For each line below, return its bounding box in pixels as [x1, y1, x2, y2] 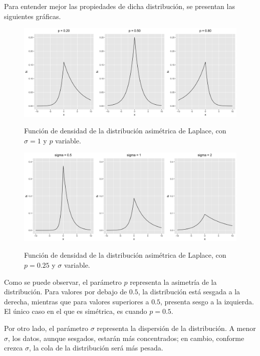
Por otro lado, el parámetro [4, 322, 88, 333]
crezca [4, 342, 23, 353]
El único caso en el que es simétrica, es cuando [4, 306, 147, 316]
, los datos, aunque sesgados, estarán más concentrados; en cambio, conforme [8, 332, 244, 343]
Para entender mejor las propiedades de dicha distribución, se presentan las [4, 1, 235, 11]
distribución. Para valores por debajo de [4, 286, 127, 297]
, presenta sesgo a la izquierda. [160, 296, 254, 306]
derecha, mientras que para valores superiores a [4, 296, 149, 306]
